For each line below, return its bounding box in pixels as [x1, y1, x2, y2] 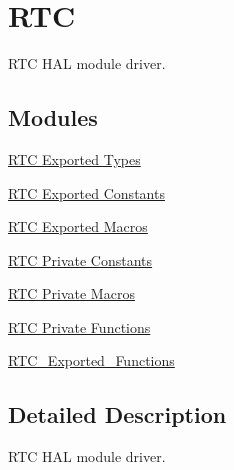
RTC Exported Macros [8, 216, 148, 237]
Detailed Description [8, 399, 227, 430]
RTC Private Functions [8, 316, 151, 337]
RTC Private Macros [8, 283, 135, 304]
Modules [8, 102, 98, 133]
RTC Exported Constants [8, 182, 165, 203]
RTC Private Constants [8, 249, 153, 270]
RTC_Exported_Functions [8, 350, 175, 371]
